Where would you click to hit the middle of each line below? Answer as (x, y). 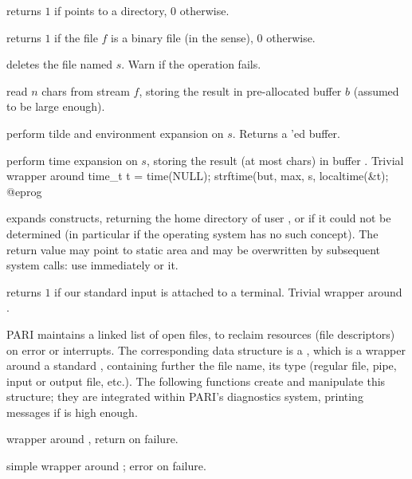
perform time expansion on (72, 160)
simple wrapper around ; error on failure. (106, 466)
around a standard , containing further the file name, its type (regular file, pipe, (202, 365)
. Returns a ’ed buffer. (286, 133)
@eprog (24, 191)
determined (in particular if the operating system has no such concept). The (192, 233)
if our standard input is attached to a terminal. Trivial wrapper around (228, 291)
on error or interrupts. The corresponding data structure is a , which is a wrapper (206, 349)
